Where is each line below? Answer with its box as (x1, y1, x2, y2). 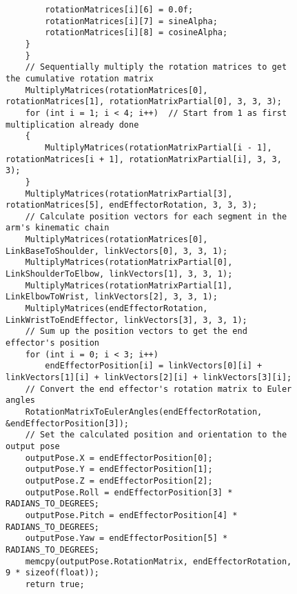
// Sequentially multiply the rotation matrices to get (25, 62, 287, 72)
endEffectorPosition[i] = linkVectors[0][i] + (45, 361, 263, 371)
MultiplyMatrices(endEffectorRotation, (25, 304, 208, 314)
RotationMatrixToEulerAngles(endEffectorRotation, (25, 406, 263, 417)
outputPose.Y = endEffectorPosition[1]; (25, 464, 213, 475)
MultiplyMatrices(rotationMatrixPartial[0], (25, 257, 233, 268)
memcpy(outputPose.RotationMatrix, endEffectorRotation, (25, 556, 292, 566)
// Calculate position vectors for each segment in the (25, 211, 287, 221)
